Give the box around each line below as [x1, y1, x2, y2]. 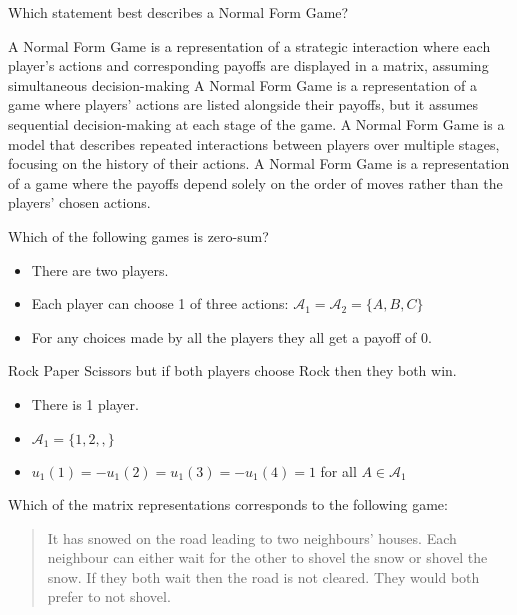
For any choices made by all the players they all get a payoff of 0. [31, 326, 432, 347]
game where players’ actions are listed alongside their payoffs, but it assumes [8, 94, 479, 115]
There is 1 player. [31, 393, 139, 414]
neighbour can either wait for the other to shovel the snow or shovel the [47, 547, 488, 568]
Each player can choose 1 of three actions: [31, 293, 289, 314]
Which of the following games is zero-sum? [8, 225, 269, 246]
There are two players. [31, 259, 169, 280]
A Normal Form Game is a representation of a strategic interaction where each [8, 35, 491, 56]
